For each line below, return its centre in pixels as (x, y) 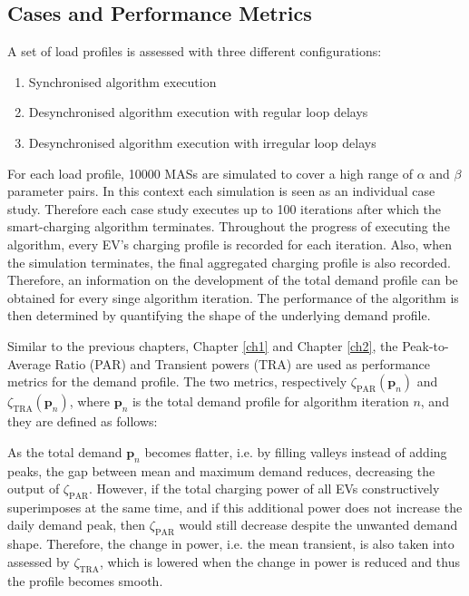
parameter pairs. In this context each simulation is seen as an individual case (221, 191)
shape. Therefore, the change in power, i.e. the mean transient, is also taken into (231, 544)
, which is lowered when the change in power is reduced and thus (279, 561)
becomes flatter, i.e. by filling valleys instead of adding (296, 451)
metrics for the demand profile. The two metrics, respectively (177, 381)
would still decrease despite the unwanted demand (318, 525)
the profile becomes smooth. (85, 580)
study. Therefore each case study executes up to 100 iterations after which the (225, 208)
